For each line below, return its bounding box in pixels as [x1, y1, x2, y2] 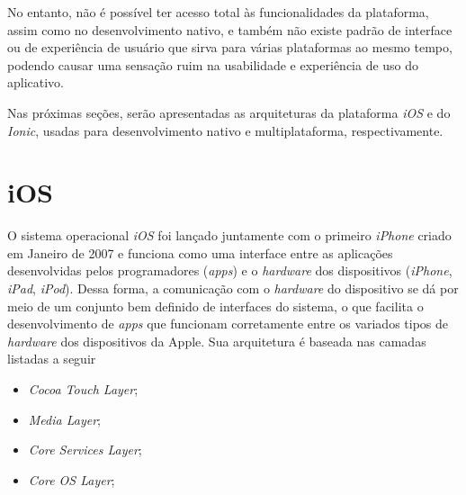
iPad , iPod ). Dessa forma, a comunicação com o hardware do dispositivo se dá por [7, 279, 459, 298]
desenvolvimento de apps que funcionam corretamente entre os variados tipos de [7, 314, 449, 333]
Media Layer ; [28, 409, 101, 428]
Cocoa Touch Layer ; [28, 380, 139, 399]
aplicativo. [7, 73, 65, 92]
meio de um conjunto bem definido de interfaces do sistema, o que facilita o [7, 296, 424, 315]
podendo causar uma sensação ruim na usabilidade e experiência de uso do [7, 55, 419, 74]
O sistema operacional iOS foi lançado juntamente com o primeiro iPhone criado [7, 226, 452, 245]
